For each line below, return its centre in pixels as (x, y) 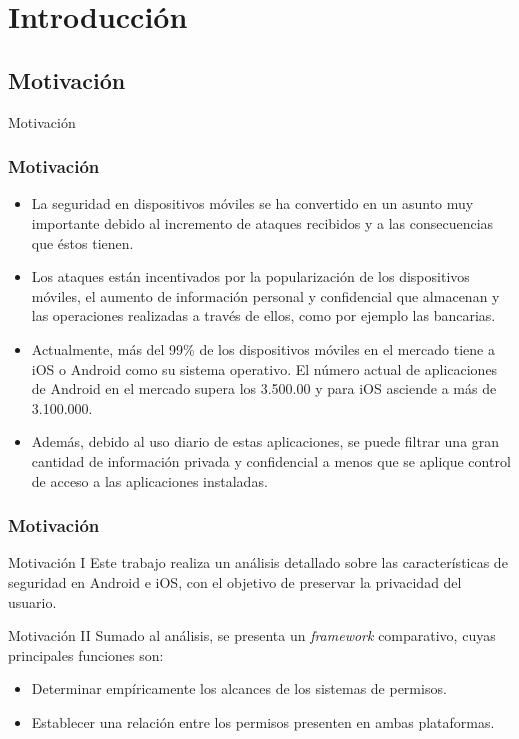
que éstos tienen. (82, 242)
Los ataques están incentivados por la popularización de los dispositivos (250, 276)
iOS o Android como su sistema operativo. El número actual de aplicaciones (264, 368)
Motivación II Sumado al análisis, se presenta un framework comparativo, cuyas (252, 635)
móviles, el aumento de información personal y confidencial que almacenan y (265, 295)
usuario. (32, 601)
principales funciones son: (86, 654)
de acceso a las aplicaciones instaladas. (149, 480)
